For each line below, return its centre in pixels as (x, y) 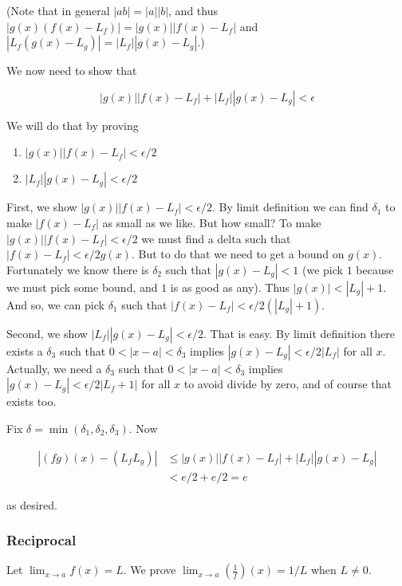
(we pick (323, 269)
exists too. (32, 401)
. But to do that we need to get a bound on (238, 254)
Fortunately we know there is (78, 269)
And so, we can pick (55, 304)
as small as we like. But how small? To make (212, 222)
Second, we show (47, 333)
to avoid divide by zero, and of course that (288, 384)
